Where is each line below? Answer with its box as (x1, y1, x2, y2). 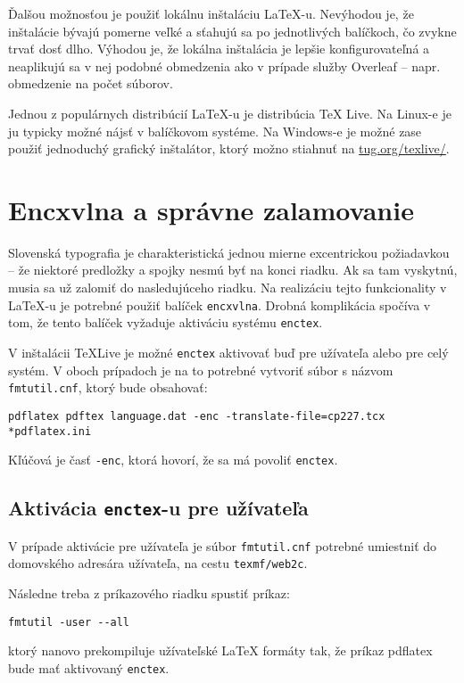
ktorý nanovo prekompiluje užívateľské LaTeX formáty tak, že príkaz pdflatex (8, 641, 433, 660)
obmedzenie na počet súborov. (8, 74, 173, 93)
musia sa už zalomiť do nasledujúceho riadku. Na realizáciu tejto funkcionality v (8, 278, 447, 297)
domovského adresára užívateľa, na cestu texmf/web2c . (8, 554, 308, 572)
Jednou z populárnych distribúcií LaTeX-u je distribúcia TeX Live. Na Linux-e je (8, 103, 452, 122)
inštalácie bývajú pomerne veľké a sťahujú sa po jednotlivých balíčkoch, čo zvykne (8, 21, 457, 40)
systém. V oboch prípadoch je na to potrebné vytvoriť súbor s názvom (8, 360, 394, 379)
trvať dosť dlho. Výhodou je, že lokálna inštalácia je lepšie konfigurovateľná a (8, 39, 430, 58)
